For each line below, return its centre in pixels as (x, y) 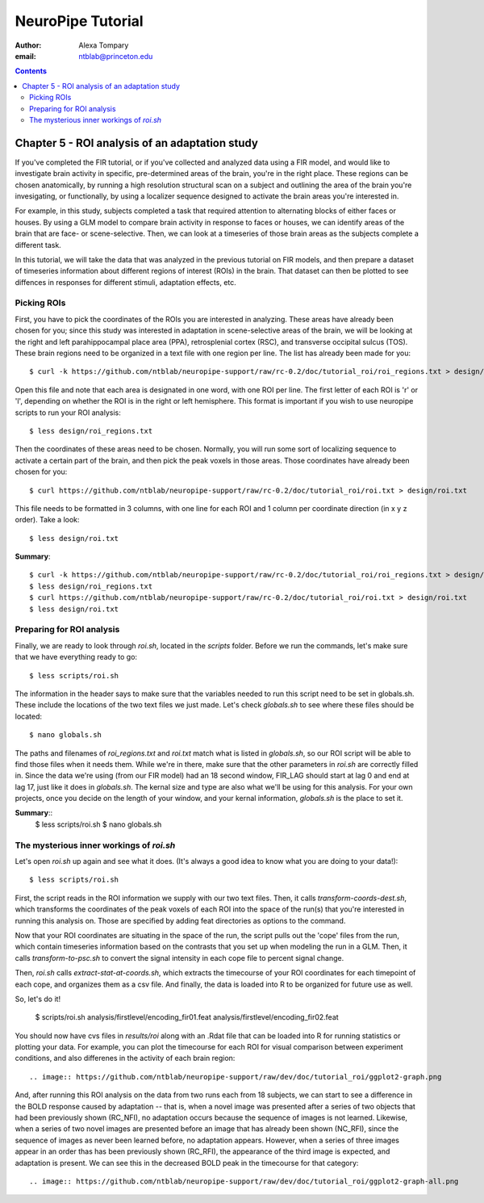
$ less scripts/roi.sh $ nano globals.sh (98, 824)
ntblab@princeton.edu (116, 56)
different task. (38, 245)
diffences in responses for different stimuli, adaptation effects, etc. (126, 282)
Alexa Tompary (104, 45)
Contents (31, 71)
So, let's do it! (38, 999)
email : (25, 56)
